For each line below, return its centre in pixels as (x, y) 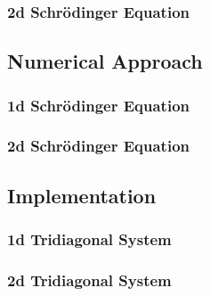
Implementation (82, 195)
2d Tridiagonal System (89, 280)
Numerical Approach (105, 61)
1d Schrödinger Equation (99, 105)
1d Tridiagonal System (89, 239)
